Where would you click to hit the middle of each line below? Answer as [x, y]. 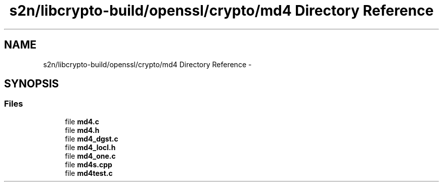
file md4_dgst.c [92, 138]
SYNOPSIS [32, 84]
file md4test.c [89, 173]
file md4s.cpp [88, 164]
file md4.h [82, 130]
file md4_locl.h [90, 147]
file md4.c [82, 121]
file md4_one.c [90, 156]
